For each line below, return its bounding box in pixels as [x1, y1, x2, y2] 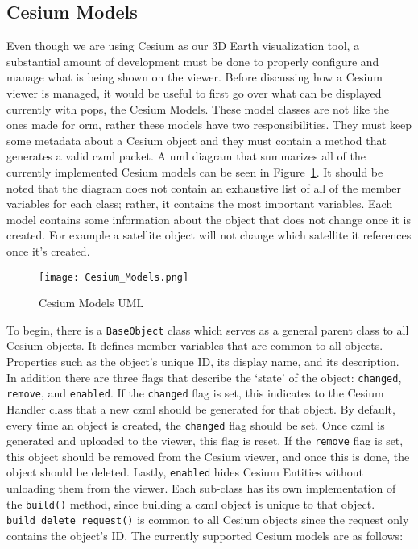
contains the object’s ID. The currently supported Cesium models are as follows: [6, 526, 404, 543]
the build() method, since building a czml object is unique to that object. [6, 495, 375, 512]
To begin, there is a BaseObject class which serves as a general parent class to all [6, 321, 409, 338]
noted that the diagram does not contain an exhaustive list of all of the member [6, 179, 401, 196]
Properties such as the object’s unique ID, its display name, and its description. [6, 353, 399, 370]
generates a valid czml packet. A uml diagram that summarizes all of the [6, 148, 366, 164]
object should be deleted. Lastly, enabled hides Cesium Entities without [6, 464, 363, 480]
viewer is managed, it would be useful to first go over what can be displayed [6, 84, 382, 101]
